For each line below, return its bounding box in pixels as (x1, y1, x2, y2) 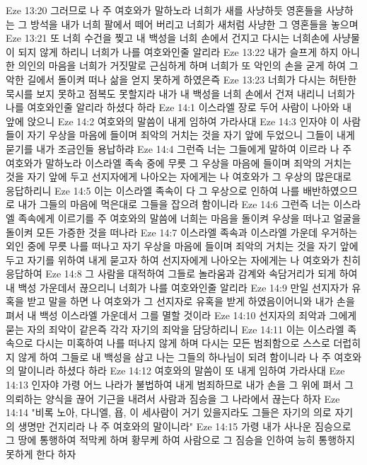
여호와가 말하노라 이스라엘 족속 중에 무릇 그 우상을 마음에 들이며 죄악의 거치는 (6, 155, 352, 170)
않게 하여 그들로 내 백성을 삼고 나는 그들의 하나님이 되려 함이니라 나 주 (18, 349, 331, 364)
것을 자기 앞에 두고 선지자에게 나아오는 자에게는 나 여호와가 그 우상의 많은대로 (6, 169, 352, 184)
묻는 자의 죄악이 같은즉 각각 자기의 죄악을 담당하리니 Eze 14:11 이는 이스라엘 (6, 321, 344, 336)
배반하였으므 (303, 183, 358, 197)
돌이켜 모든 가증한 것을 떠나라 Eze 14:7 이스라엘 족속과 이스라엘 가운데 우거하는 (6, 224, 358, 239)
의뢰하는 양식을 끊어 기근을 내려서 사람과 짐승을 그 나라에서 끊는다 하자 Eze (6, 391, 340, 406)
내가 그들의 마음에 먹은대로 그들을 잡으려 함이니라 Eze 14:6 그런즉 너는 (18, 197, 330, 212)
